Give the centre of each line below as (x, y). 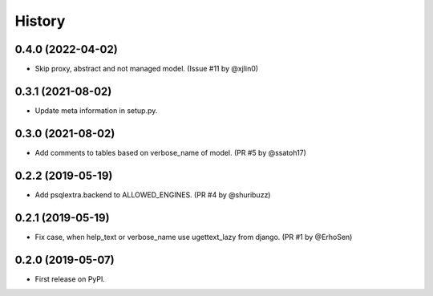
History (40, 21)
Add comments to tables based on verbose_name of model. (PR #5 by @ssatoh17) (170, 152)
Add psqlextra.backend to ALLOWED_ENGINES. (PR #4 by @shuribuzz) (153, 195)
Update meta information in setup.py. (96, 110)
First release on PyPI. (70, 279)
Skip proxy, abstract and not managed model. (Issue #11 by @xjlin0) (147, 69)
